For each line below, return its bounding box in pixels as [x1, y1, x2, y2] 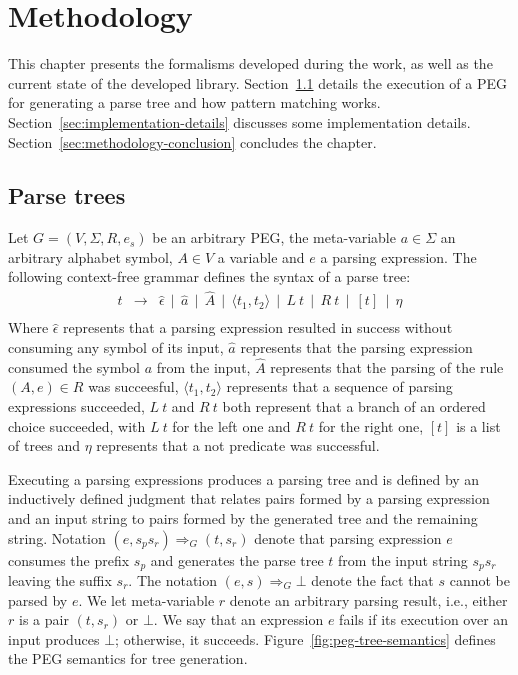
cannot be [449, 569, 510, 590]
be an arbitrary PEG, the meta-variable [152, 227, 396, 248]
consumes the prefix [8, 549, 130, 570]
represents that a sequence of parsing [226, 376, 453, 397]
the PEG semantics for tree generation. [8, 648, 248, 669]
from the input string [338, 549, 468, 570]
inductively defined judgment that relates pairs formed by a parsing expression [8, 488, 490, 509]
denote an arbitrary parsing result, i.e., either [229, 589, 508, 610]
